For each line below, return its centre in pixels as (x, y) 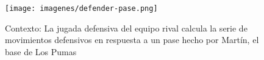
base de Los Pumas (41, 51)
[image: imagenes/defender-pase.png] (81, 8)
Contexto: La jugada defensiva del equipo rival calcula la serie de (126, 28)
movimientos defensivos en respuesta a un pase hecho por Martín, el (132, 40)
